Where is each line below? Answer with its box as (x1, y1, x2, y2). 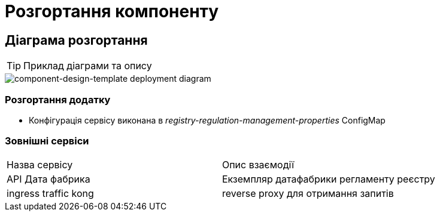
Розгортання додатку (5, 93, 111, 106)
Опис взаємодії (221, 158, 295, 171)
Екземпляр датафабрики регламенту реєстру (221, 172, 435, 185)
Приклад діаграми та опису (23, 60, 152, 72)
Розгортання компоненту (5, 1, 219, 21)
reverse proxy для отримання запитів (221, 187, 394, 199)
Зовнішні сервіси (5, 135, 89, 147)
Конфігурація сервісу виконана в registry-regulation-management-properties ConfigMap (29, 115, 386, 125)
